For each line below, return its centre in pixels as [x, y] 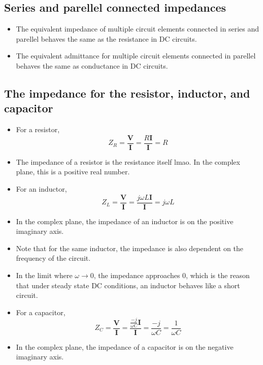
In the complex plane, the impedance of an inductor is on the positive [125, 221]
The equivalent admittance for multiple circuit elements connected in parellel [136, 56]
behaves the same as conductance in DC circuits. [92, 65]
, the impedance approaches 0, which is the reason [172, 275]
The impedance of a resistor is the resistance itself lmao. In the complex [128, 161]
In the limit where [44, 275]
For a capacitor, [41, 312]
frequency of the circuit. [53, 258]
